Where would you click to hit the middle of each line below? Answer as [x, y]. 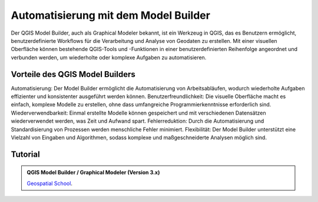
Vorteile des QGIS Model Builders [73, 74]
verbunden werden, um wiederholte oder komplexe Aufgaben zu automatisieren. [109, 57]
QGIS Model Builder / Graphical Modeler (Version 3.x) [93, 173]
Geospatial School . [50, 183]
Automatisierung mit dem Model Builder [110, 15]
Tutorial [26, 154]
